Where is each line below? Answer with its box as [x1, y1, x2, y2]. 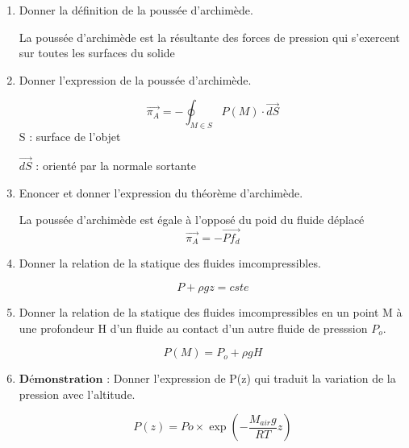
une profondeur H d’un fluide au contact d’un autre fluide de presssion [19, 319, 368, 336]
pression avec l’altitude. [19, 385, 136, 402]
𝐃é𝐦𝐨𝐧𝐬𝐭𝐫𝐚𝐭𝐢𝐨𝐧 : [19, 374, 111, 386]
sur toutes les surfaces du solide [19, 44, 175, 61]
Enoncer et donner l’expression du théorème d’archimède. [19, 184, 303, 201]
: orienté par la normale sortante [35, 156, 196, 173]
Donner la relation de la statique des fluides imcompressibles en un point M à [19, 304, 403, 321]
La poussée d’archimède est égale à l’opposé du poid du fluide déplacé [19, 211, 365, 228]
